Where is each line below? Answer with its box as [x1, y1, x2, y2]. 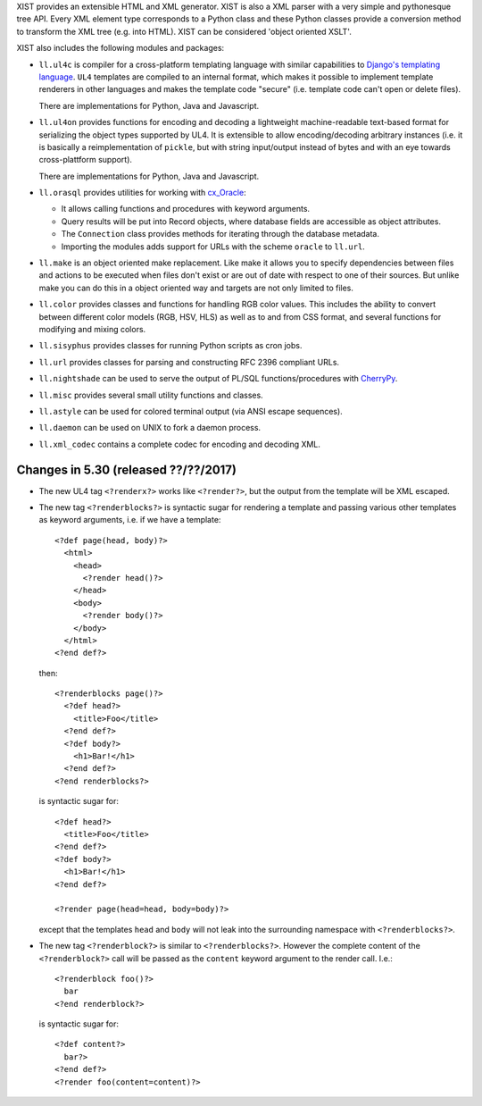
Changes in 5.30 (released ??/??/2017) [16, 462, 237, 477]
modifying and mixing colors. [38, 323, 146, 334]
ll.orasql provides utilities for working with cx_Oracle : [38, 188, 246, 198]
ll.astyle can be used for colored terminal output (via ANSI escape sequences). [38, 406, 343, 416]
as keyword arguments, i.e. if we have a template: [38, 515, 221, 525]
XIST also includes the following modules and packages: [16, 43, 225, 54]
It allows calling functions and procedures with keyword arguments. [61, 204, 311, 214]
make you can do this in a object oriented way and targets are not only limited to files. [38, 282, 354, 293]
